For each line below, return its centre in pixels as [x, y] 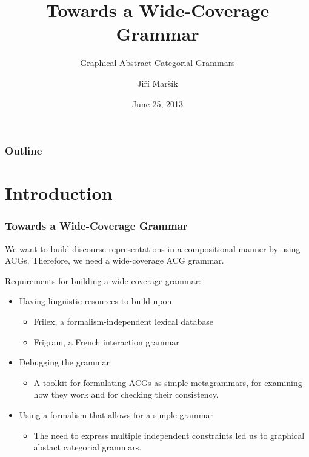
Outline [24, 151]
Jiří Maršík [158, 83]
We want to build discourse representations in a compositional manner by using [153, 248]
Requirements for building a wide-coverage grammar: [103, 280]
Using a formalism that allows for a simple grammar [116, 414]
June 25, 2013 [158, 103]
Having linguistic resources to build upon [95, 301]
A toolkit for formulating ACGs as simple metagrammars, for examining [168, 382]
